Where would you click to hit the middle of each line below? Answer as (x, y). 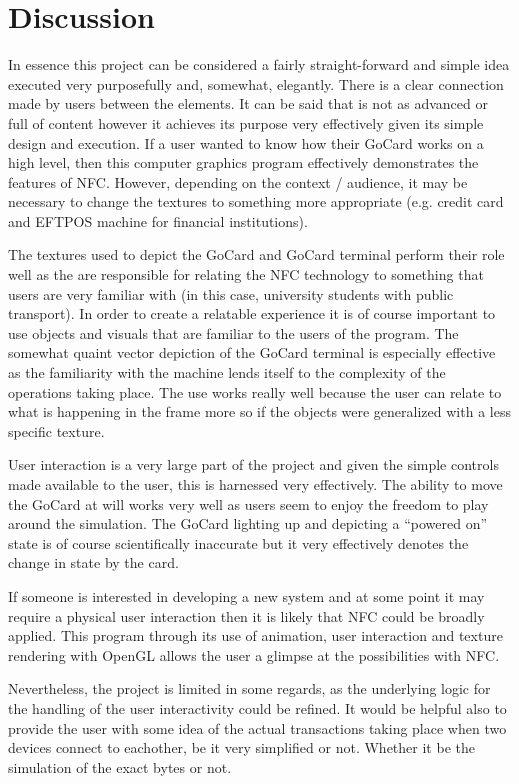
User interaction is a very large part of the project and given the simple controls (253, 464)
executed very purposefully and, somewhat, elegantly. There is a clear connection (256, 83)
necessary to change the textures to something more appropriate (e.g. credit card (256, 201)
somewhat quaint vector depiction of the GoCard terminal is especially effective (252, 352)
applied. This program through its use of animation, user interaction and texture (255, 635)
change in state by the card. (93, 562)
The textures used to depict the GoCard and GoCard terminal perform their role (256, 254)
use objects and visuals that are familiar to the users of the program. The (233, 332)
